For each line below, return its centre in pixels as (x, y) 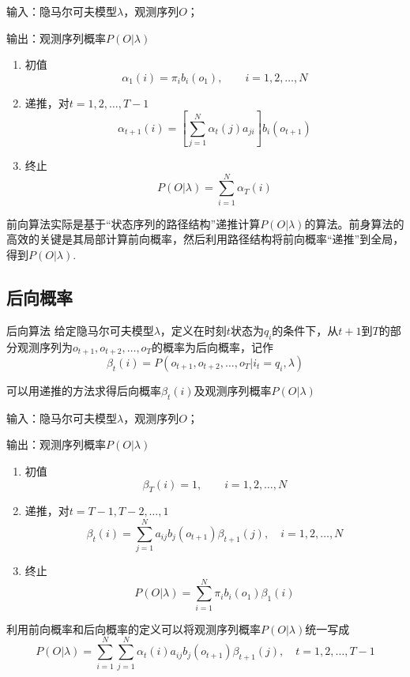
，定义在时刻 (193, 330)
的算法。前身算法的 (354, 223)
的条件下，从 (305, 330)
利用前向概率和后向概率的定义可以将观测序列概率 (134, 628)
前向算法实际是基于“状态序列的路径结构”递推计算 (134, 223)
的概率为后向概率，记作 (212, 346)
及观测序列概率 (233, 390)
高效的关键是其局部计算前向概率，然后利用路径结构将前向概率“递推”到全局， (205, 239)
